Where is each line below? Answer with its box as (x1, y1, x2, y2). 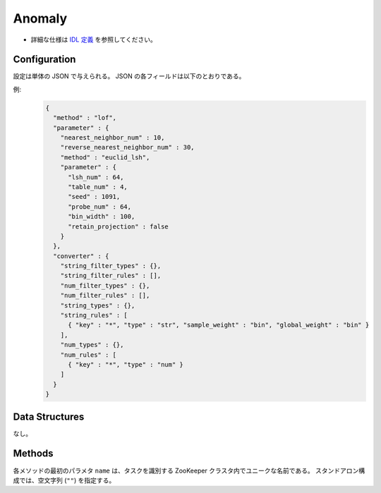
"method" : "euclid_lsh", (60, 153, 150, 162)
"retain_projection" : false (68, 222, 169, 231)
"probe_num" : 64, (68, 202, 132, 211)
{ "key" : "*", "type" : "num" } (68, 360, 183, 368)
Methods (13, 448, 54, 460)
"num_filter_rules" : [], (60, 291, 150, 300)
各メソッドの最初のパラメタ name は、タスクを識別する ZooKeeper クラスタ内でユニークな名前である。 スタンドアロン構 (13, 466, 365, 475)
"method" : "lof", (53, 114, 116, 122)
